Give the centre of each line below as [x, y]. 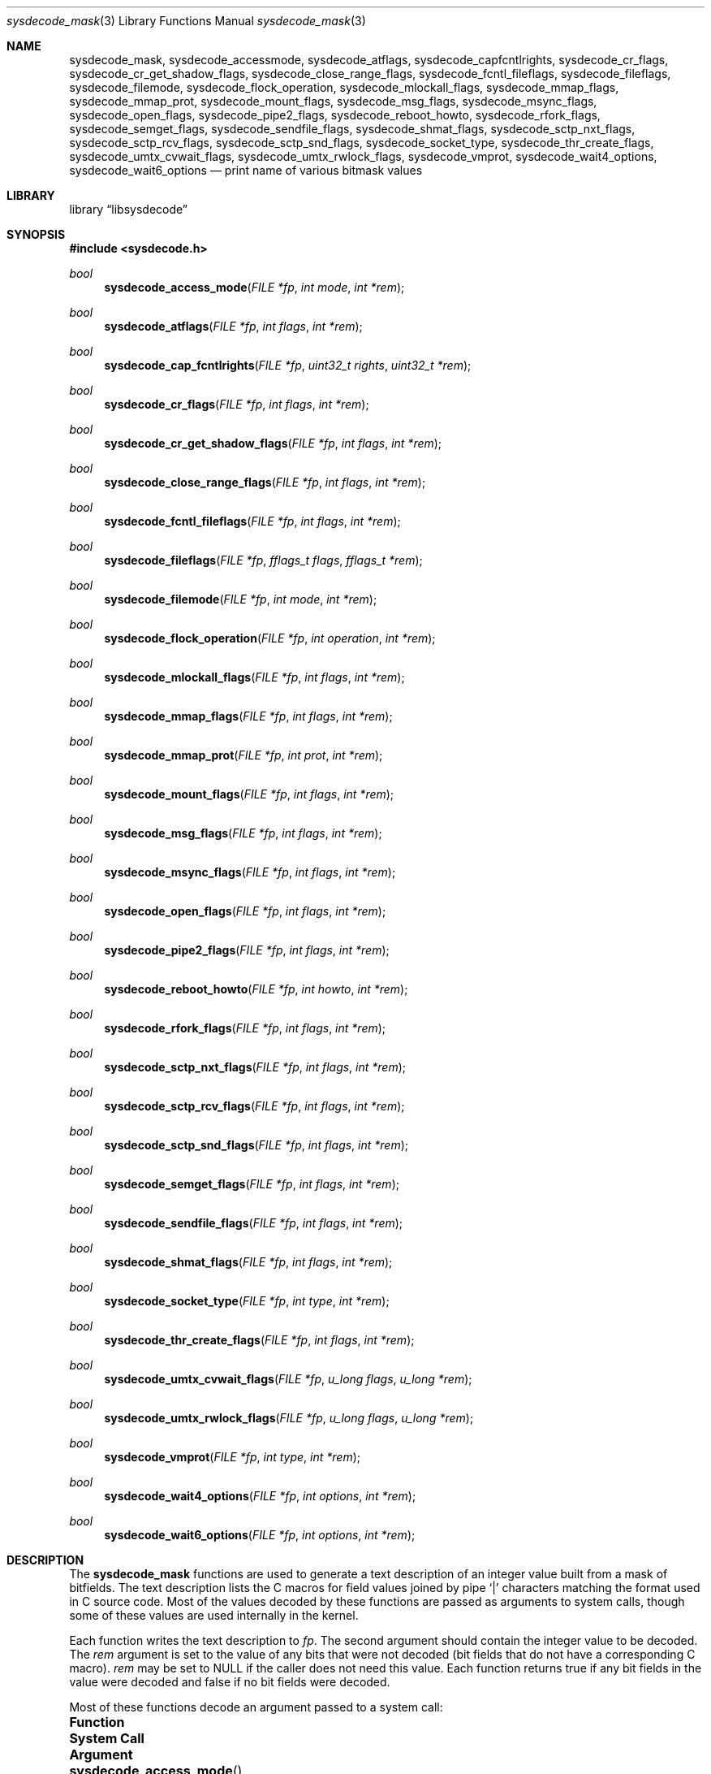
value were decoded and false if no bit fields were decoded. [230, 1682]
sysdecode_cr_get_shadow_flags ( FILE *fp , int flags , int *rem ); [273, 443]
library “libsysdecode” [129, 209]
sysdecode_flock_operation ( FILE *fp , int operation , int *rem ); [270, 638]
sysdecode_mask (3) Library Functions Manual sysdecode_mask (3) [186, 21]
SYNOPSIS [36, 234]
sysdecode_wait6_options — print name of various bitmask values [246, 170]
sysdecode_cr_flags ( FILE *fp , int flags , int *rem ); [237, 404]
